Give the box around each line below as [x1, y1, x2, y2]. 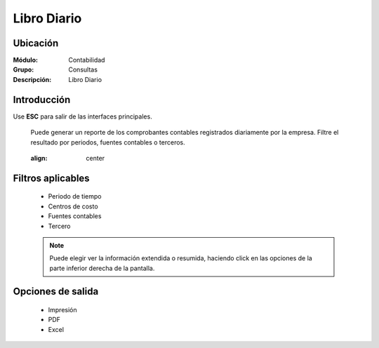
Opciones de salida [13, 286, 99, 297]
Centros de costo [48, 202, 98, 210]
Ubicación [13, 37, 59, 49]
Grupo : [13, 65, 34, 74]
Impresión [48, 306, 77, 314]
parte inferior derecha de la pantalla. [49, 264, 155, 272]
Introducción [13, 93, 71, 105]
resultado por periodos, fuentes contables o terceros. [30, 138, 185, 147]
